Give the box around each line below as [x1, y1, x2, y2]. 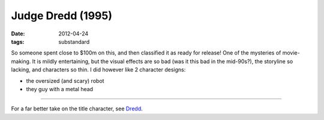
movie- [282, 49, 300, 56]
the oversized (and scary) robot [26, 77, 104, 84]
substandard [58, 38, 90, 45]
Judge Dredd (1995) [11, 9, 112, 22]
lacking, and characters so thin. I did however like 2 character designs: [11, 66, 186, 73]
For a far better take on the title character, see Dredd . [11, 105, 143, 112]
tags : [11, 38, 25, 45]
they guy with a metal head [26, 85, 93, 92]
